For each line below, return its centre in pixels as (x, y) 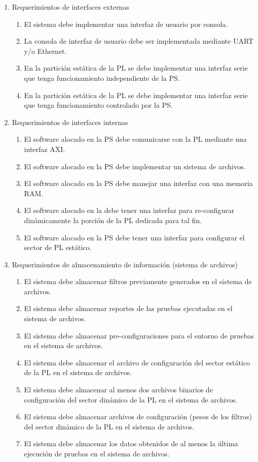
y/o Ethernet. (45, 51)
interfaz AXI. (45, 149)
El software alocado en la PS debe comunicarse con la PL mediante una (135, 139)
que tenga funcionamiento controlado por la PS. (98, 105)
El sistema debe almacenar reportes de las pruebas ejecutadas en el (128, 308)
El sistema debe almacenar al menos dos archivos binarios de (119, 390)
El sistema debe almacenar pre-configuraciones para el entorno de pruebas (139, 335)
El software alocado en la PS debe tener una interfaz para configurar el (134, 237)
